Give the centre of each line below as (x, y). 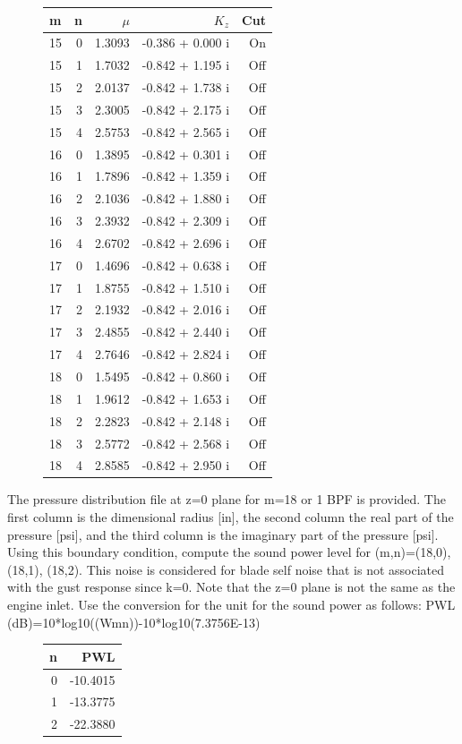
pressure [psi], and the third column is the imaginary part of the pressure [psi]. (223, 534)
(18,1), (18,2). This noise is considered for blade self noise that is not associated (226, 569)
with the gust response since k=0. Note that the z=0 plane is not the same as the (231, 587)
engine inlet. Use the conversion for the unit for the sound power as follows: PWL (231, 605)
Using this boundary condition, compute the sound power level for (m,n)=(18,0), (229, 552)
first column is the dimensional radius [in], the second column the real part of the (231, 517)
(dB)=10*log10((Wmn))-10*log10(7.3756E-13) (134, 622)
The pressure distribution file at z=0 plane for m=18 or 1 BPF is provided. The (227, 499)
